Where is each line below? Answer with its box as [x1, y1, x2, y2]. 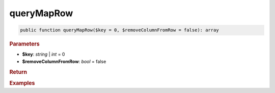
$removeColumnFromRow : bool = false [22, 58, 106, 64]
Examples [9, 79, 35, 86]
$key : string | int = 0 [22, 51, 65, 58]
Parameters [9, 40, 40, 48]
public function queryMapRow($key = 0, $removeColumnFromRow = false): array [20, 27, 219, 33]
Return [9, 68, 28, 75]
